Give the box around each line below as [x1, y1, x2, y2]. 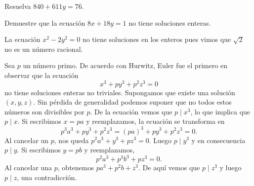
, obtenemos [57, 162, 94, 173]
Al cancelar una [4, 162, 52, 173]
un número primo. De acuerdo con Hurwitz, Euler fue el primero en [23, 60, 228, 71]
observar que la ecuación [4, 70, 79, 80]
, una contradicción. [17, 172, 77, 182]
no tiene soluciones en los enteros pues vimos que [82, 34, 231, 44]
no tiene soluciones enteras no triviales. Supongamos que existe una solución [4, 87, 235, 97]
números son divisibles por [4, 106, 85, 116]
